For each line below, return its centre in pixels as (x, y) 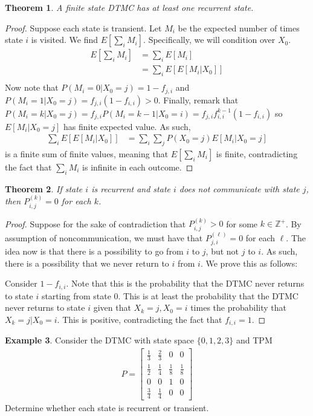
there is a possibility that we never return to (87, 263)
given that (112, 307)
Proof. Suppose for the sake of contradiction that (95, 223)
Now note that (32, 87)
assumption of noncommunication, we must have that (104, 237)
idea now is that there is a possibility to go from (94, 251)
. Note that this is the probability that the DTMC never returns (185, 283)
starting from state (76, 295)
